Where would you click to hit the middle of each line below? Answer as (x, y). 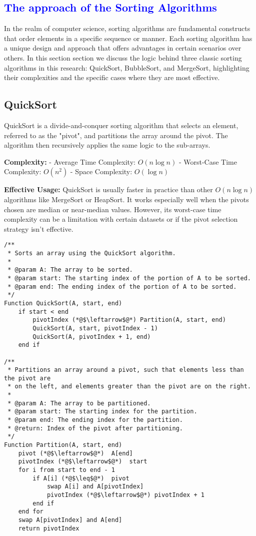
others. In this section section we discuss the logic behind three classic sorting (123, 57)
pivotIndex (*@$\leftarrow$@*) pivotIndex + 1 (125, 495)
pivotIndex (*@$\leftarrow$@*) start (83, 462)
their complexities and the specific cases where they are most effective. (112, 77)
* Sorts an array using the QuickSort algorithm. (92, 253)
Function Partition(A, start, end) (63, 445)
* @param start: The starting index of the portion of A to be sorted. (129, 278)
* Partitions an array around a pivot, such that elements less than (126, 370)
